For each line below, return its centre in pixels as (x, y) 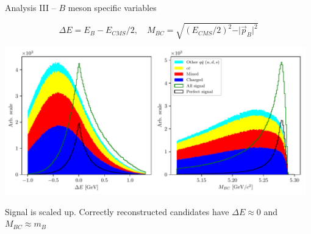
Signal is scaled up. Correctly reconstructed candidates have (117, 211)
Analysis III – (30, 7)
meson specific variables (112, 7)
